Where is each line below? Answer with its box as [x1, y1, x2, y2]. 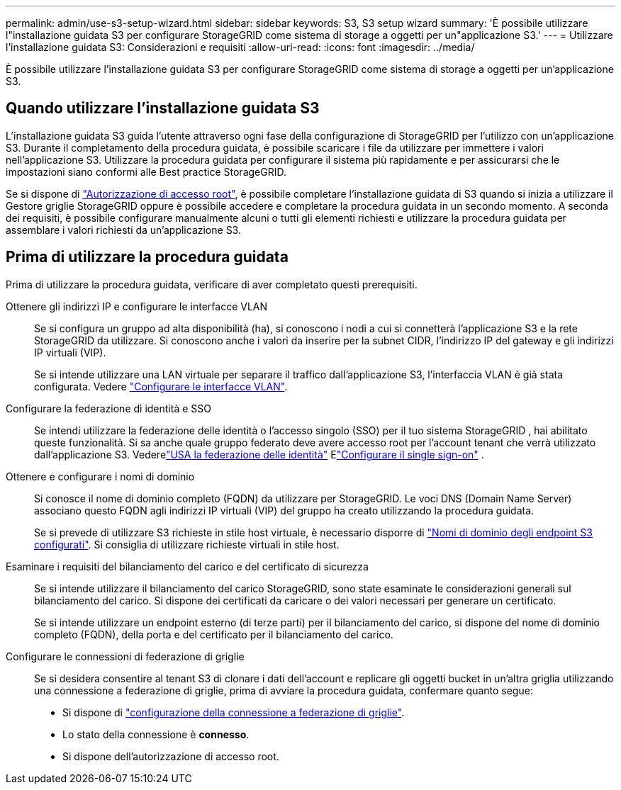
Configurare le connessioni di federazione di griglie [6, 650, 245, 662]
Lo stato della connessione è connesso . [62, 728, 250, 740]
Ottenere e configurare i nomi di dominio [6, 470, 195, 483]
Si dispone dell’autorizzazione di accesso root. [62, 750, 279, 762]
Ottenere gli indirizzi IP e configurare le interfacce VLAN [6, 300, 268, 312]
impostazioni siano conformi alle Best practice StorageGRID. [6, 165, 286, 178]
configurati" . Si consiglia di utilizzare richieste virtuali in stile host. [34, 538, 340, 551]
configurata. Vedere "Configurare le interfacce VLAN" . [34, 380, 288, 393]
